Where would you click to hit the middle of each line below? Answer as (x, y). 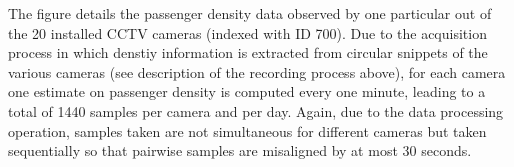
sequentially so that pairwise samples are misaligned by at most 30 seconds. (240, 150)
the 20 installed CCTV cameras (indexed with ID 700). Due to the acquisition (247, 32)
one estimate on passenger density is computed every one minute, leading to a (247, 91)
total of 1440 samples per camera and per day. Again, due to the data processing (256, 110)
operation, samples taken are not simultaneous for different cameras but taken (247, 130)
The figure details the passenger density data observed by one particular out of (250, 13)
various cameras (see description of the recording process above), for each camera (257, 71)
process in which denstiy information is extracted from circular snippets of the (248, 52)
